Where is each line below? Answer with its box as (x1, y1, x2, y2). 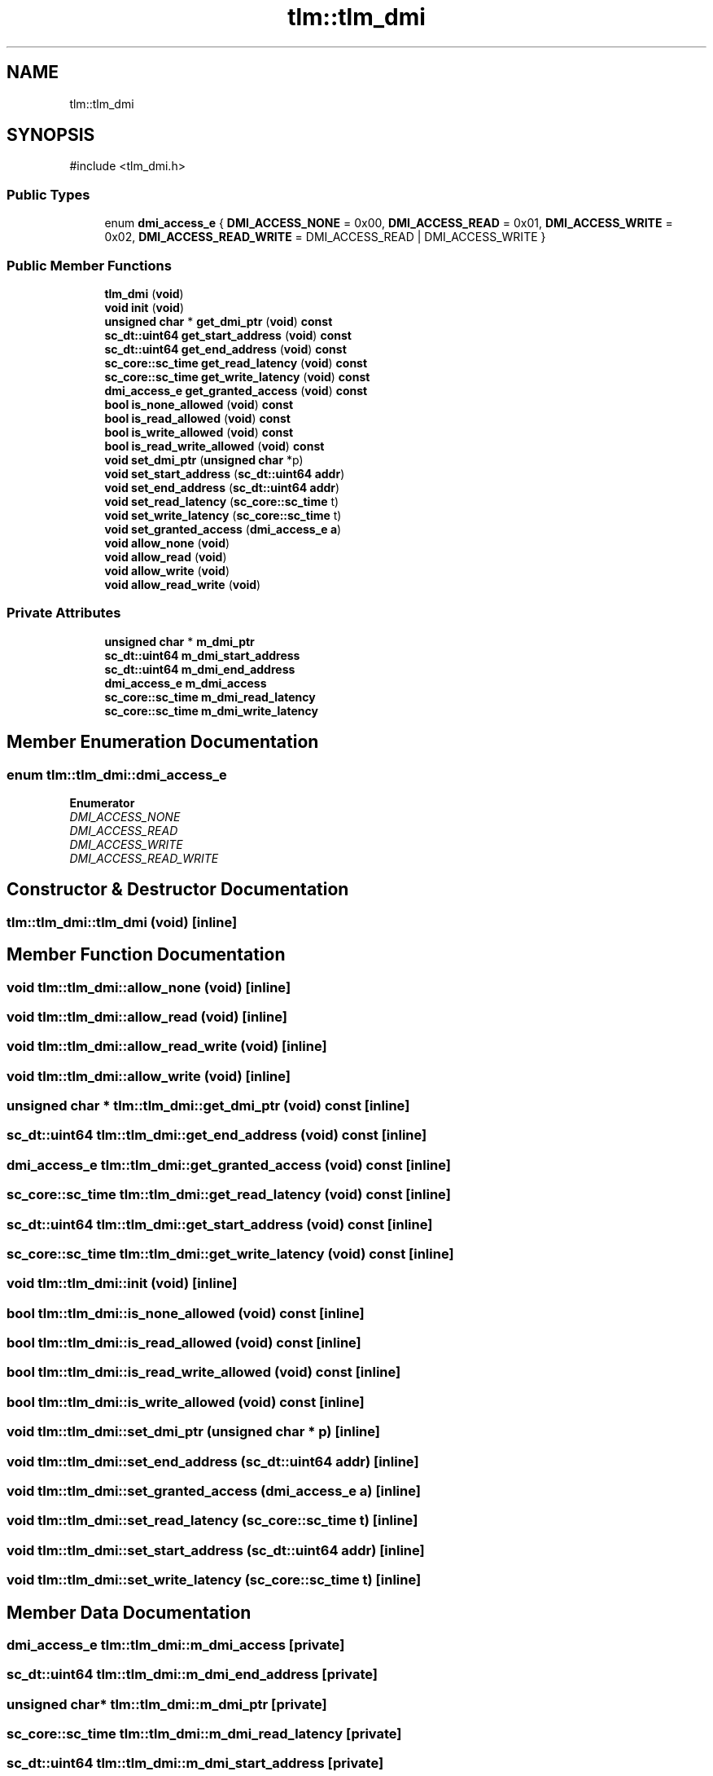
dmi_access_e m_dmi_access (104, 675, 267, 690)
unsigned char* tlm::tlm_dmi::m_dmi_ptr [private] (7, 1695, 327, 1712)
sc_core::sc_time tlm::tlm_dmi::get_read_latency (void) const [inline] (7, 1186, 451, 1203)
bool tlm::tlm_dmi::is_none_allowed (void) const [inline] (7, 1304, 365, 1321)
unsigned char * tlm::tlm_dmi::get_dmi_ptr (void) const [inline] (7, 1097, 410, 1114)
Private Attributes (7, 604, 121, 622)
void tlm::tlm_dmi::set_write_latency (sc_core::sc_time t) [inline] (7, 1572, 422, 1589)
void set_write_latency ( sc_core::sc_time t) (104, 508, 342, 522)
